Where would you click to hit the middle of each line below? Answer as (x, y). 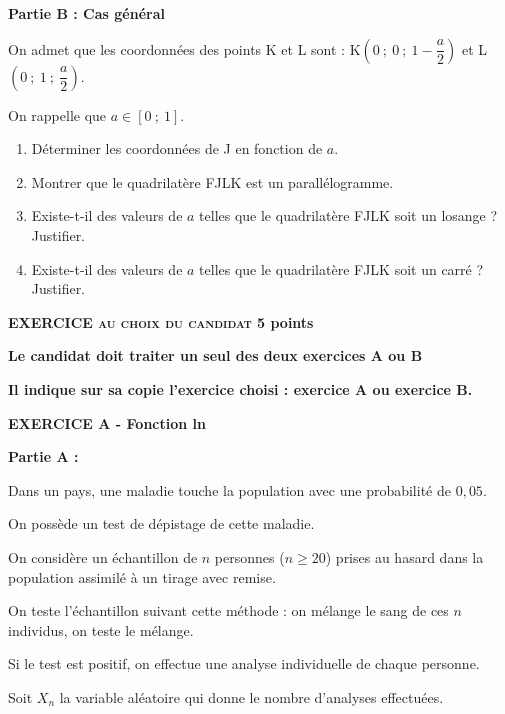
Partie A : (43, 456)
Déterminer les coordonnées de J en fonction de (177, 148)
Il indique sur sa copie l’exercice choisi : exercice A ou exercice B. (240, 388)
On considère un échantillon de (103, 556)
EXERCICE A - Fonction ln (107, 422)
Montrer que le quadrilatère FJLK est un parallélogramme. (212, 181)
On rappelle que (57, 114)
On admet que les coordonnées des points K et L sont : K (184, 48)
